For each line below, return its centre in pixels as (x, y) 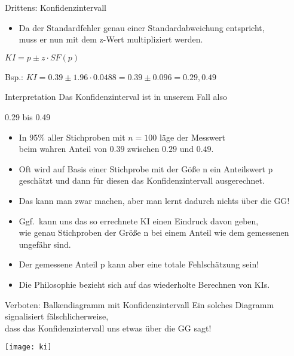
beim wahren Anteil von (63, 149)
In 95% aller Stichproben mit (72, 137)
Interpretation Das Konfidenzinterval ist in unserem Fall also (116, 97)
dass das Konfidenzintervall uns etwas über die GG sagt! (108, 328)
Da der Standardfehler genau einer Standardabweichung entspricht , (142, 27)
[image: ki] (28, 347)
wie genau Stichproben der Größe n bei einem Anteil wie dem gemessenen (154, 232)
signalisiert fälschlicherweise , (57, 316)
